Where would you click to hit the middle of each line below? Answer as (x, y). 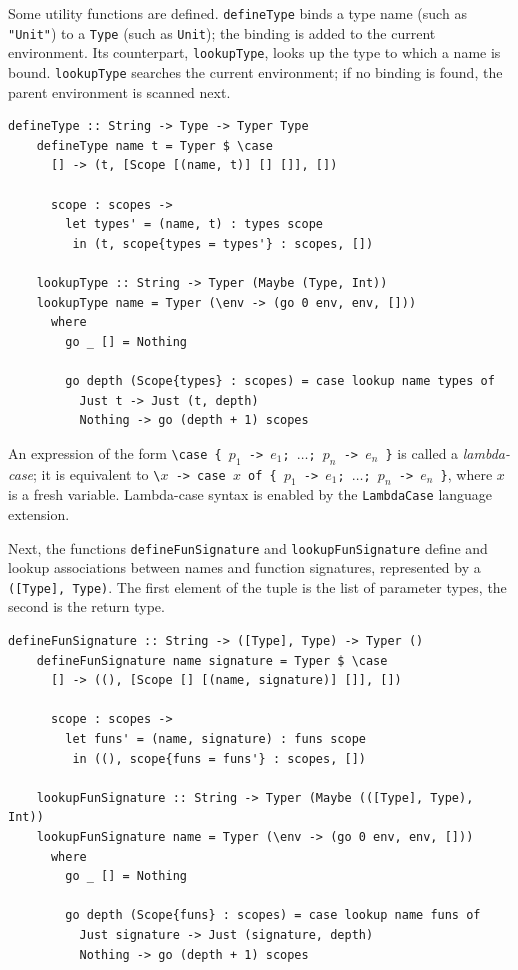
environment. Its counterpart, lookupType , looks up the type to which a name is (254, 52)
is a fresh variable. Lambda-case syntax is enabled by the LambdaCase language (250, 494)
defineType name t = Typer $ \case (154, 145)
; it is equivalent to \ (97, 473)
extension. (39, 513)
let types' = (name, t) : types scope (194, 224)
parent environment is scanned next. (119, 91)
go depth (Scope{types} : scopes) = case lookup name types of (280, 380)
